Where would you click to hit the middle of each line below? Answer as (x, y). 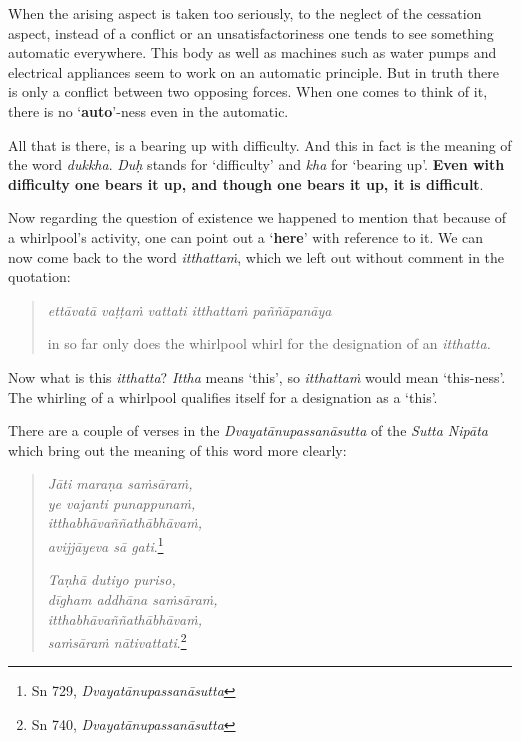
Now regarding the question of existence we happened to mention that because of (257, 217)
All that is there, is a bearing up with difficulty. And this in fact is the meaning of (260, 144)
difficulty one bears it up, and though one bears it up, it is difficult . (246, 183)
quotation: (39, 276)
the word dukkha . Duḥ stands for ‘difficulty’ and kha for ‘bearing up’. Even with (256, 164)
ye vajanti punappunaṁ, (121, 502)
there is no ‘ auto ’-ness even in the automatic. (148, 110)
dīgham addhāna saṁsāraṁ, (132, 598)
